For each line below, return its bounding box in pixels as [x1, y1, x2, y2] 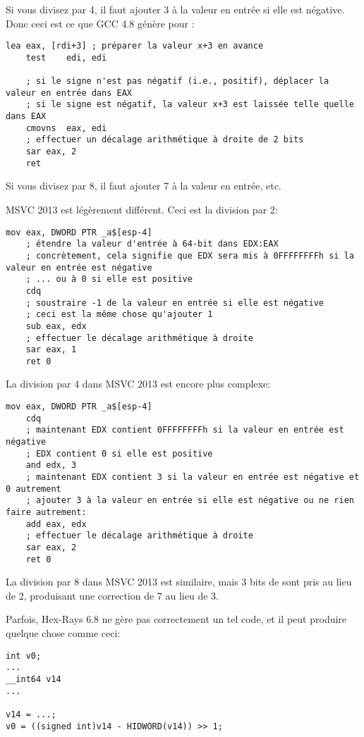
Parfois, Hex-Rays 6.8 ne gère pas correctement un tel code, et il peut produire [6, 612, 347, 626]
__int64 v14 [6, 674, 61, 684]
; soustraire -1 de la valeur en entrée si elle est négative [25, 297, 324, 308]
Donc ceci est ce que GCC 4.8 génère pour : [6, 16, 195, 30]
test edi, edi [25, 52, 107, 63]
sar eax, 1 [25, 345, 77, 355]
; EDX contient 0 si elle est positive [25, 448, 213, 459]
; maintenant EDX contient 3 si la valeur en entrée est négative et [25, 472, 360, 482]
